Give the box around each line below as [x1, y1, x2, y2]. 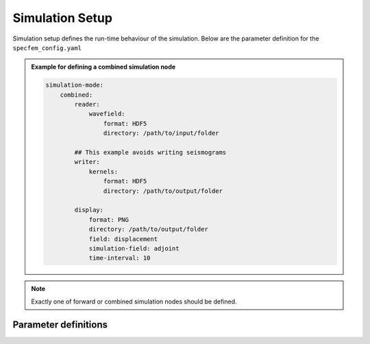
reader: [74, 100, 101, 108]
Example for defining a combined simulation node [31, 62, 176, 71]
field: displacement [88, 235, 158, 243]
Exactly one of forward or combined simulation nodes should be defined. [31, 297, 237, 306]
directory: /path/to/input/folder [103, 129, 219, 137]
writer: [74, 158, 101, 166]
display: [74, 206, 104, 214]
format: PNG [88, 216, 129, 223]
